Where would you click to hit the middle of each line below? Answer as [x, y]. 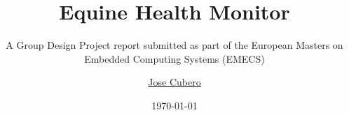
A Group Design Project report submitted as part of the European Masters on [174, 45]
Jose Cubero [174, 82]
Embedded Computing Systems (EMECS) [174, 58]
